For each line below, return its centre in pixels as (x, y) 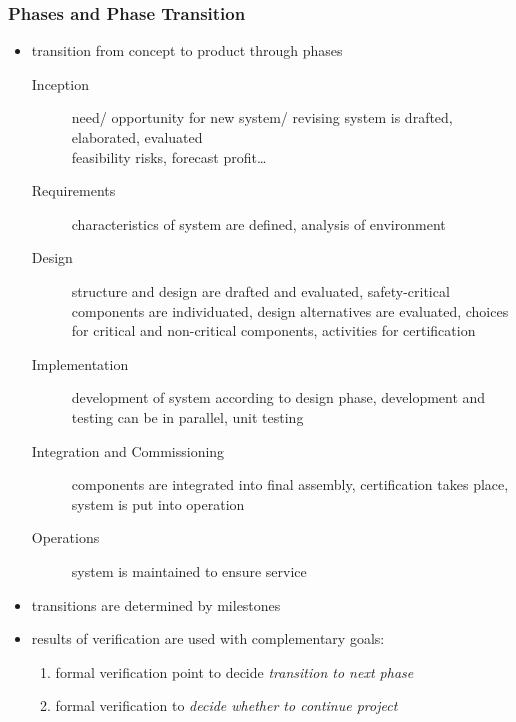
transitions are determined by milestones (156, 604)
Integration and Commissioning (128, 450)
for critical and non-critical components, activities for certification (273, 330)
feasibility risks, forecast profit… (169, 156)
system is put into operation (158, 503)
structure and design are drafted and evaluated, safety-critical (260, 290)
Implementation (80, 363)
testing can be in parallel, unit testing (187, 416)
